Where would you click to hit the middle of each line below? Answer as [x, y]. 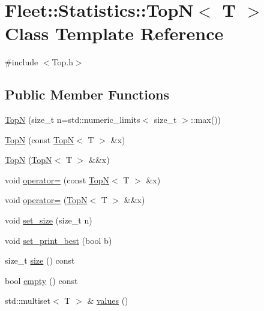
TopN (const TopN [40, 139]
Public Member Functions [87, 94]
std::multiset [28, 301]
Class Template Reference [114, 33]
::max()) [206, 120]
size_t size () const [40, 260]
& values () [108, 301]
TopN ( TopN [28, 160]
